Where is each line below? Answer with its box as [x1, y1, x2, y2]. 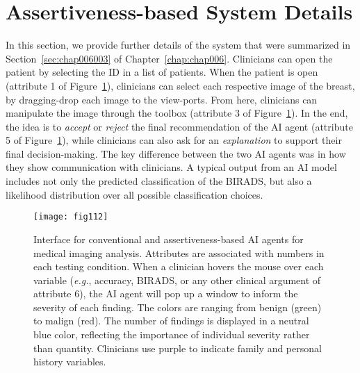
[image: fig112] [33, 212, 108, 222]
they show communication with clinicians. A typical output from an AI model [6, 160, 337, 174]
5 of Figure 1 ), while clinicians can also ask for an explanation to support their [6, 133, 342, 147]
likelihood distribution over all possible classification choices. [6, 187, 263, 201]
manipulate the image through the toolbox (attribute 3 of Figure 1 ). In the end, [6, 106, 348, 120]
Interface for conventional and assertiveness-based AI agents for [33, 231, 304, 246]
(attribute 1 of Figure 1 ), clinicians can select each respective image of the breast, [6, 78, 355, 92]
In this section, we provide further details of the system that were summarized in [6, 38, 351, 52]
